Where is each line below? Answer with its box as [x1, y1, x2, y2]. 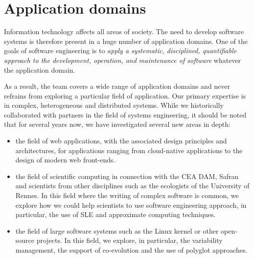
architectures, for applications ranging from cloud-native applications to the [15, 145, 243, 155]
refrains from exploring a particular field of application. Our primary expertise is [4, 90, 246, 100]
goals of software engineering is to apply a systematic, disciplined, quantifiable [4, 45, 237, 56]
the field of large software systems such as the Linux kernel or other [15, 225, 219, 236]
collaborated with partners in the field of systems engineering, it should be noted [4, 109, 247, 119]
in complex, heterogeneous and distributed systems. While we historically [4, 100, 224, 110]
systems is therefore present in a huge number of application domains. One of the [4, 36, 248, 46]
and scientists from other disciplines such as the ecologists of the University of [15, 180, 250, 191]
